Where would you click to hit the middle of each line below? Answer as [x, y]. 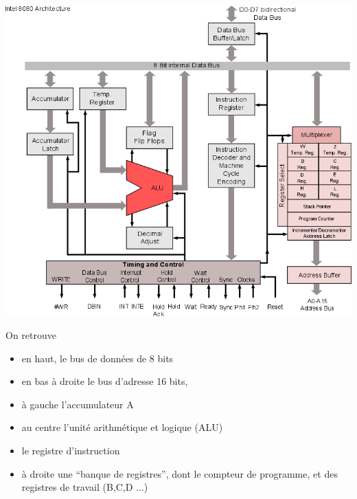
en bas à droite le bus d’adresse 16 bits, [105, 381]
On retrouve [31, 335]
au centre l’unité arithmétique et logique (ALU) [122, 427]
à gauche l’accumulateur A [78, 404]
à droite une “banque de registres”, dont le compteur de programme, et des [180, 473]
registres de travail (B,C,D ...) [85, 487]
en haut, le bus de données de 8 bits [97, 358]
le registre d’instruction [71, 451]
